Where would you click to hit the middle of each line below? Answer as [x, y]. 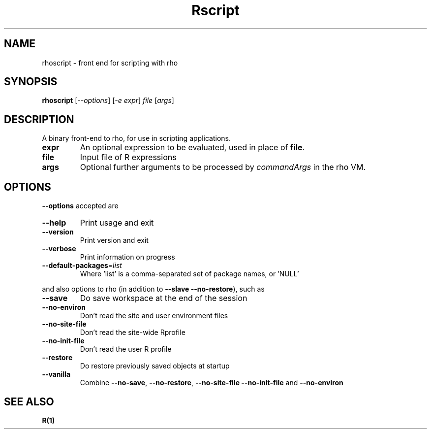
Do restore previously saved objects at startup [155, 366]
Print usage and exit [117, 223]
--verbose [59, 249]
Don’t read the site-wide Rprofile [133, 333]
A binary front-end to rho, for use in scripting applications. [136, 138]
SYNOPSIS [31, 82]
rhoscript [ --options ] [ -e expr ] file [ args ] [108, 100]
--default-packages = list [82, 266]
